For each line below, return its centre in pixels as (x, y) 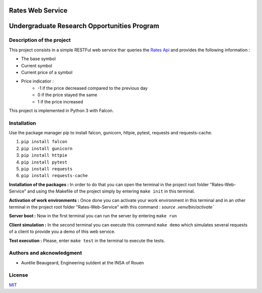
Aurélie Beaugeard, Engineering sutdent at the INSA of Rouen (82, 262)
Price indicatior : (38, 81)
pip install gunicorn (47, 148)
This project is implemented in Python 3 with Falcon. (61, 110)
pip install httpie (44, 155)
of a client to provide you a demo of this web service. (62, 232)
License (19, 275)
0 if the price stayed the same (67, 95)
